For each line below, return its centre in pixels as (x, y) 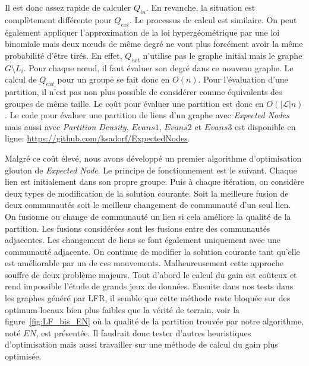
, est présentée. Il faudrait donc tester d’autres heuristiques (144, 332)
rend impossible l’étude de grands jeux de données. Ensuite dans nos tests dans (149, 286)
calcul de (21, 79)
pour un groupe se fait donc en (113, 79)
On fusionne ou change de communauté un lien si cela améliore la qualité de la (148, 216)
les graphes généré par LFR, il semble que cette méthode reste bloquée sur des (148, 298)
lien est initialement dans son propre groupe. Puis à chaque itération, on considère (155, 182)
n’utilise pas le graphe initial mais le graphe (223, 55)
